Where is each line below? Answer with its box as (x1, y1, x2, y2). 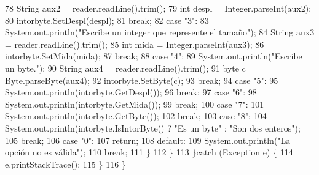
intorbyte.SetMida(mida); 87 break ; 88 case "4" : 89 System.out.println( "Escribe (5, 50, 302, 62)
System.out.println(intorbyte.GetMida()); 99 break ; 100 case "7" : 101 (5, 97, 264, 110)
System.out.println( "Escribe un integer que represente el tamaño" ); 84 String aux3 (5, 26, 315, 39)
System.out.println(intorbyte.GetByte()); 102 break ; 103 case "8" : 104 (5, 110, 267, 122)
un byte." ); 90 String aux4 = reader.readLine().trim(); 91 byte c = (5, 61, 256, 74)
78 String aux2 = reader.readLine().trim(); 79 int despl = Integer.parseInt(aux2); (5, 2, 312, 14)
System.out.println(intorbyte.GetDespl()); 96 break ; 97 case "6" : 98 (5, 86, 257, 99)
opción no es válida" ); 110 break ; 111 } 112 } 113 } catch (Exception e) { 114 (5, 146, 293, 158)
